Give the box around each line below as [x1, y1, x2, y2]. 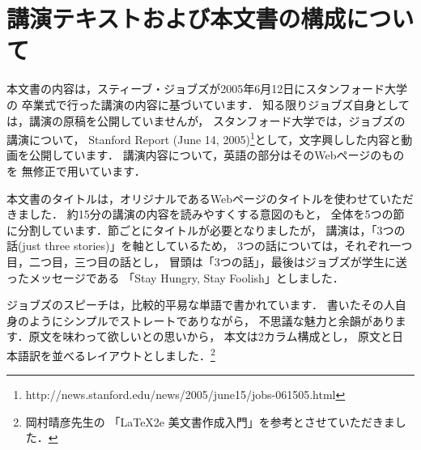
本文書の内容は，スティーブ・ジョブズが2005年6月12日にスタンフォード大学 [6, 80, 407, 97]
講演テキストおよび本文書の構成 [6, 2, 347, 35]
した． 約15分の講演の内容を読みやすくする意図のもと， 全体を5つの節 [28, 206, 405, 223]
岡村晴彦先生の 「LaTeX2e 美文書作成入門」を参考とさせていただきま [25, 413, 395, 430]
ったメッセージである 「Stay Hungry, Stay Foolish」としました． [6, 269, 344, 286]
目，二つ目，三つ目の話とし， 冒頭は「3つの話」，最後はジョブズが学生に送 [6, 253, 407, 270]
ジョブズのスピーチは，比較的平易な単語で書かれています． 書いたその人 [6, 296, 395, 313]
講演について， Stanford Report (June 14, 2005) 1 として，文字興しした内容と [6, 129, 402, 147]
